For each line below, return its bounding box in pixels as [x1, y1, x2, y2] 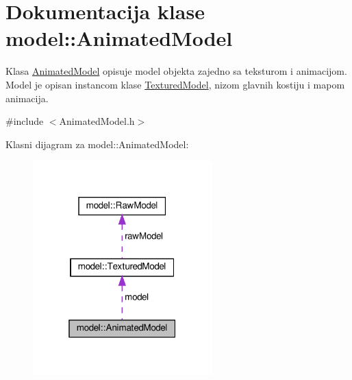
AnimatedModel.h [59, 114, 135, 128]
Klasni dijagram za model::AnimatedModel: [5, 136, 189, 151]
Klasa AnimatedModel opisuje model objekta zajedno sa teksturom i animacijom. [5, 64, 347, 78]
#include [5, 114, 44, 128]
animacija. [5, 91, 49, 105]
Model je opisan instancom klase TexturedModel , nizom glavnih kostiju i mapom [5, 77, 345, 91]
